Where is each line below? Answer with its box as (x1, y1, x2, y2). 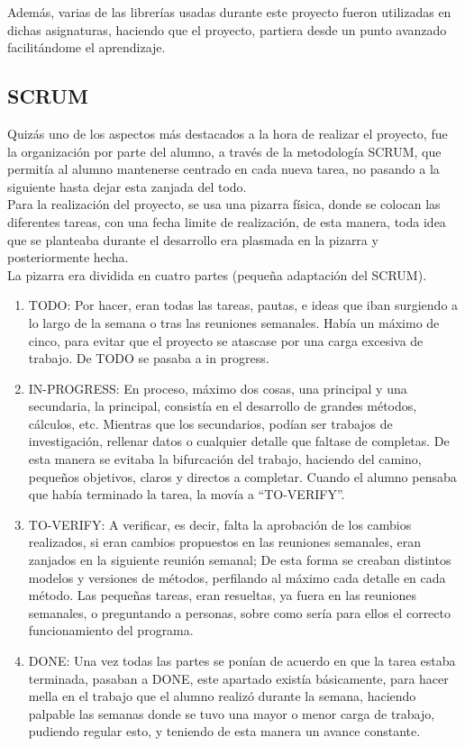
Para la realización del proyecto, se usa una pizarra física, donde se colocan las (7, 195, 441, 214)
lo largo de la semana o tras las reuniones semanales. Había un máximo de (28, 313, 440, 332)
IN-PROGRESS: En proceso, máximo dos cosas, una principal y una (28, 378, 407, 397)
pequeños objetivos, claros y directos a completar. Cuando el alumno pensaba (28, 467, 457, 486)
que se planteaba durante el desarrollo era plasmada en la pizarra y (7, 230, 378, 249)
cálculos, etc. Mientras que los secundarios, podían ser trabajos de (28, 414, 393, 432)
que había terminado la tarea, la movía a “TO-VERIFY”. (28, 485, 345, 504)
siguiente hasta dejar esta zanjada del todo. (7, 177, 247, 196)
